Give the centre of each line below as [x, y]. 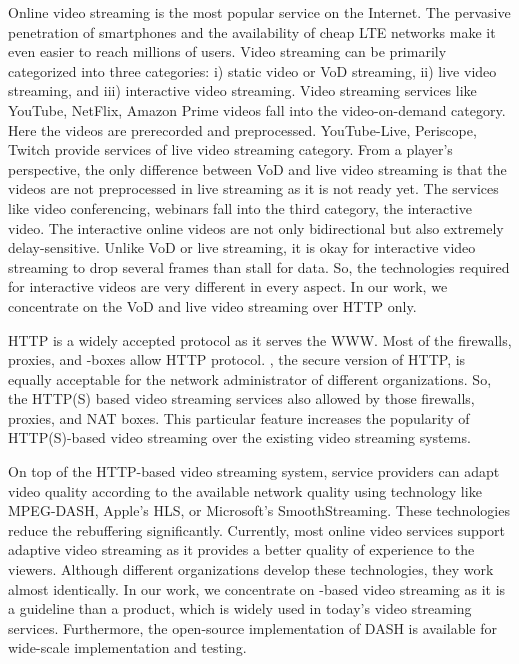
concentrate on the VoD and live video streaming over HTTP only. [212, 305]
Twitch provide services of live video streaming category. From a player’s [230, 149]
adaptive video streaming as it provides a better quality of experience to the [241, 549]
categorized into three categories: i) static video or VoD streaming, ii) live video [252, 70]
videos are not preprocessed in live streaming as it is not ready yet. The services [253, 188]
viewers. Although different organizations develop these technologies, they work [251, 569]
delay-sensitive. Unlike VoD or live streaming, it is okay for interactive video [242, 247]
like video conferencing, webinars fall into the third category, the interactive [240, 207]
